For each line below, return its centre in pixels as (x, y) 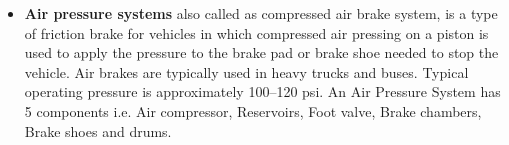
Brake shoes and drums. (98, 130)
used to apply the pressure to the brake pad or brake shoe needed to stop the (261, 52)
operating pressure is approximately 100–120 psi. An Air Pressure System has (262, 91)
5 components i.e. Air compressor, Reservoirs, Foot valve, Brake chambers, (253, 110)
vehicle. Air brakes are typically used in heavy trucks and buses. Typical (246, 71)
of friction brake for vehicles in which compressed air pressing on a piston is (256, 32)
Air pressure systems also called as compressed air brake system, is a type (261, 13)
